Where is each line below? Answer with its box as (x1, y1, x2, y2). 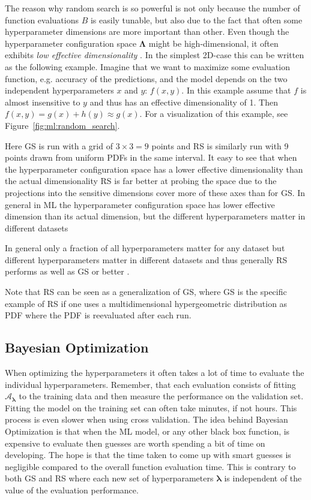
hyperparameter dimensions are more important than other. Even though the (5, 25, 289, 38)
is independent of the (224, 472, 302, 484)
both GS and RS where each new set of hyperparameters (5, 472, 214, 484)
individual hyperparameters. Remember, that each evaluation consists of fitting (5, 378, 296, 390)
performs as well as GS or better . (5, 265, 130, 278)
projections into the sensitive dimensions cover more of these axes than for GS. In (5, 186, 306, 198)
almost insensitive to (5, 95, 80, 108)
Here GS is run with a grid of (5, 139, 113, 152)
